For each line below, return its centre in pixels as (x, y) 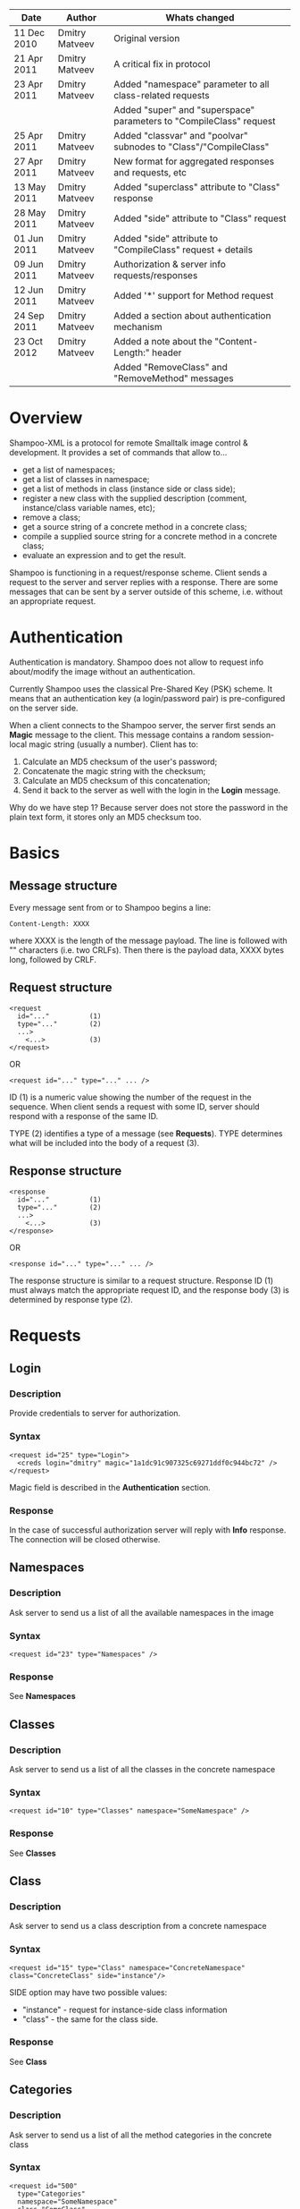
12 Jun (29, 290)
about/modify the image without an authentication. (102, 671)
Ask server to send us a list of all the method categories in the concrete (141, 2135)
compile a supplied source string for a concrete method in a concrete (150, 536)
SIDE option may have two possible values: (88, 1992)
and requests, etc (150, 172)
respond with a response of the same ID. (84, 1116)
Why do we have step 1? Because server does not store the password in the (149, 807)
